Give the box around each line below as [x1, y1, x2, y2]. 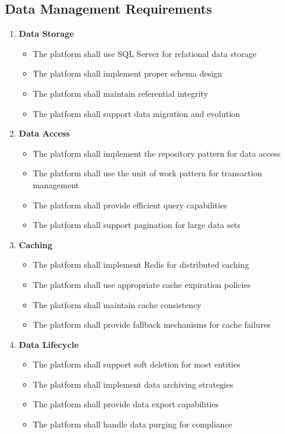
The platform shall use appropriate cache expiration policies [33, 278, 251, 290]
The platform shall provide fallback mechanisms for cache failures [33, 318, 271, 331]
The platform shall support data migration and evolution [33, 107, 241, 119]
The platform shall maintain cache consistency [33, 298, 201, 311]
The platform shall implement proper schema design [33, 67, 222, 80]
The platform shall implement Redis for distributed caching [33, 258, 249, 271]
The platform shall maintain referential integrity [33, 87, 209, 99]
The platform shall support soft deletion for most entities [33, 358, 241, 370]
